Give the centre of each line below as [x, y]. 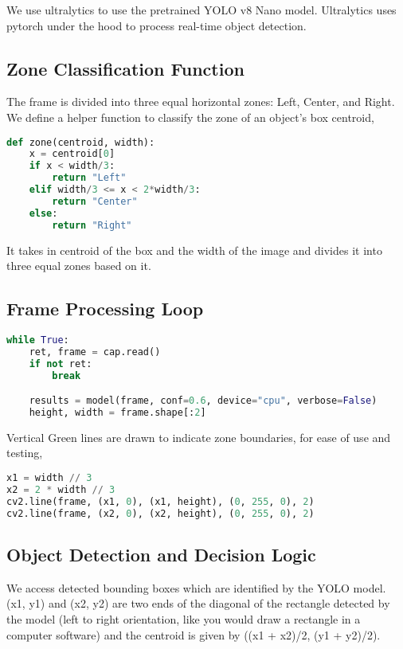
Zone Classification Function [125, 68]
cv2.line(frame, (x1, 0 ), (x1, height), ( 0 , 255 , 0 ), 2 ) [160, 501]
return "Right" [92, 225]
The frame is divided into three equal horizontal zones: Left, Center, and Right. [201, 102]
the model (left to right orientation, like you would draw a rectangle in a [184, 618]
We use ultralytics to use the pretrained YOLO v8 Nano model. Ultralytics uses [201, 10]
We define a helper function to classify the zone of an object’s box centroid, [190, 117]
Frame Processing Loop [105, 309]
